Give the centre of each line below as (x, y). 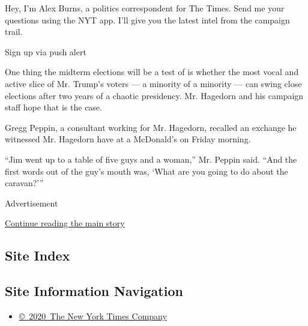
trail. (14, 32)
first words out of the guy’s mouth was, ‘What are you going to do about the (146, 171)
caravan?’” (24, 183)
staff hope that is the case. (53, 107)
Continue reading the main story (65, 223)
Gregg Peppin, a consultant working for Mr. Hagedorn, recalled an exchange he (151, 127)
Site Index (38, 255)
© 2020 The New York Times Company (93, 315)
